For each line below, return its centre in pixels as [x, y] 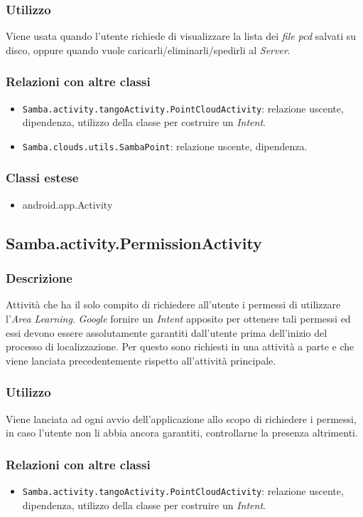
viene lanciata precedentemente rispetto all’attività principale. [141, 360]
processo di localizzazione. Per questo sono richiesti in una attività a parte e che [180, 346]
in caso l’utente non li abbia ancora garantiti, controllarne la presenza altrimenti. [182, 433]
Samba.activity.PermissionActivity [134, 242]
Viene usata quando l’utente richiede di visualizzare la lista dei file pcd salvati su [181, 36]
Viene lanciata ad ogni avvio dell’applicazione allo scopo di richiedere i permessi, [181, 418]
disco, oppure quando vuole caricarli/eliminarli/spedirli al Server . [148, 49]
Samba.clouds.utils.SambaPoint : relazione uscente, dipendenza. [165, 146]
